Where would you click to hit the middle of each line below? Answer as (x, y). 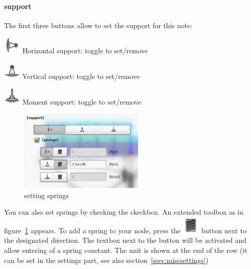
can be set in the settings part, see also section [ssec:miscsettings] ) (106, 260)
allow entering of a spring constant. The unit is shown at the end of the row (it (126, 250)
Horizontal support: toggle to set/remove (85, 51)
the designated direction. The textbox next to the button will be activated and (125, 240)
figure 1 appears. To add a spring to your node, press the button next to (125, 230)
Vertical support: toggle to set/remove (81, 76)
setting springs (46, 195)
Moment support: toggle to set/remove (82, 101)
